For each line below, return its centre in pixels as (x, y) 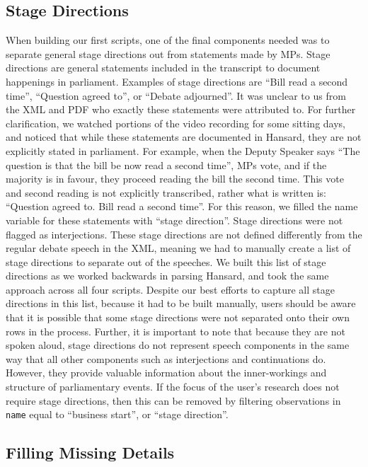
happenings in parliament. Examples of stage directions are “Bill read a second (177, 81)
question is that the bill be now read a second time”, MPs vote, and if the (166, 165)
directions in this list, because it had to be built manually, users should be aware (181, 303)
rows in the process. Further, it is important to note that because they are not (176, 331)
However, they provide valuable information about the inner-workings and (166, 373)
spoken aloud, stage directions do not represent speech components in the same (178, 345)
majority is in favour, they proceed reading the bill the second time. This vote (175, 179)
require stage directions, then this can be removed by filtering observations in (173, 400)
